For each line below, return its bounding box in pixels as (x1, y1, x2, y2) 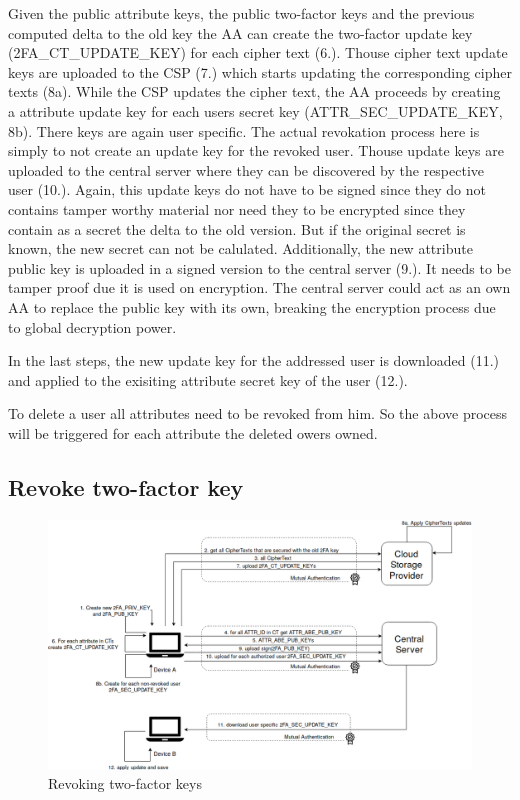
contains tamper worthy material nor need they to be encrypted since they (8, 198, 466, 219)
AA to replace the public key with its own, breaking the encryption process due (8, 296, 496, 317)
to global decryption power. (8, 316, 177, 337)
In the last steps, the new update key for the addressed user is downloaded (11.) (8, 350, 500, 371)
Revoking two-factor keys (48, 773, 202, 794)
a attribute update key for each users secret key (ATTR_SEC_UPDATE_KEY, (8, 100, 503, 121)
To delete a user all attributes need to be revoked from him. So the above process (8, 403, 508, 424)
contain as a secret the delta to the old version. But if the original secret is (8, 218, 466, 239)
